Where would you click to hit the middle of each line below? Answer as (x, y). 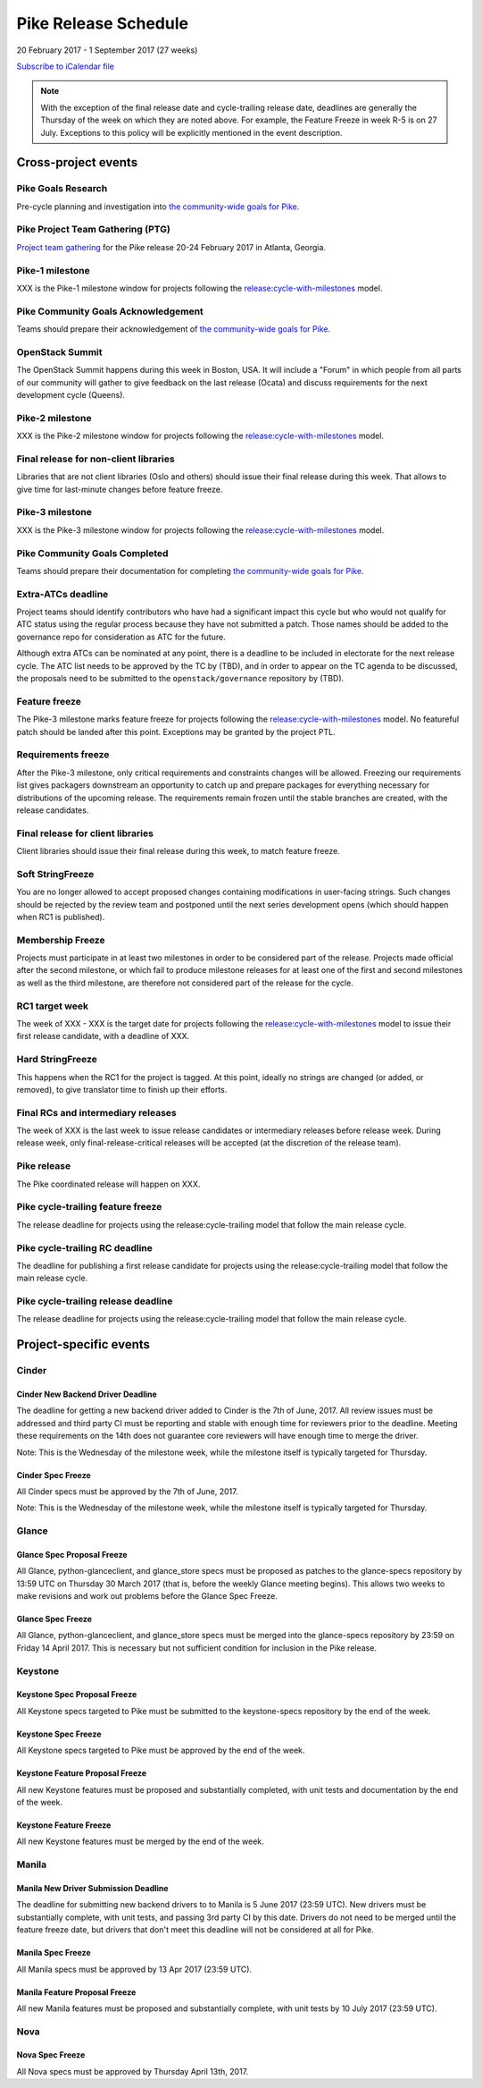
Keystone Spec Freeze (59, 1734)
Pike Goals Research (62, 189)
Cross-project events (77, 162)
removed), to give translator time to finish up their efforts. (122, 1089)
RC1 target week (53, 1006)
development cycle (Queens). (71, 395)
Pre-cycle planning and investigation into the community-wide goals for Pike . (158, 207)
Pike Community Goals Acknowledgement (110, 311)
